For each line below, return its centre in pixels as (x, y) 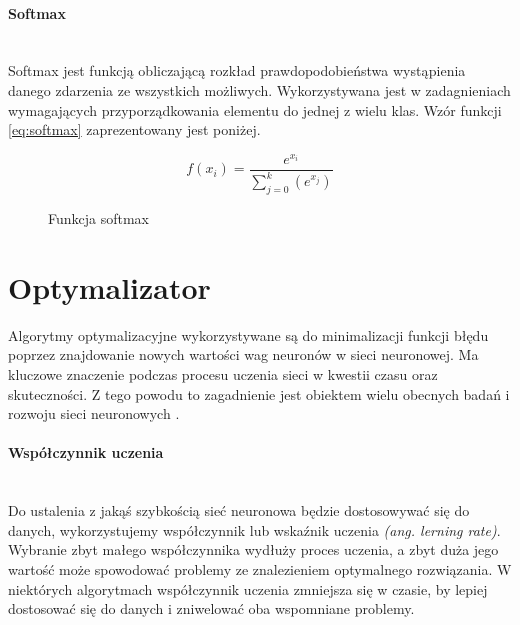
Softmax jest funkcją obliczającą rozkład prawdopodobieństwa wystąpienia (237, 70)
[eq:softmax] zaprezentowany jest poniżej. (134, 129)
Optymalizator (109, 286)
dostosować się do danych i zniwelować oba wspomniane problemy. (211, 608)
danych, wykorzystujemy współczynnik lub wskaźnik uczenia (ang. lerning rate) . (254, 529)
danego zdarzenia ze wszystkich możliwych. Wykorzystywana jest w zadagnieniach (259, 89)
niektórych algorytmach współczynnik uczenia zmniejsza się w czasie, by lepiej (248, 588)
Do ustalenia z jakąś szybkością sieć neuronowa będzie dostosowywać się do (239, 510)
